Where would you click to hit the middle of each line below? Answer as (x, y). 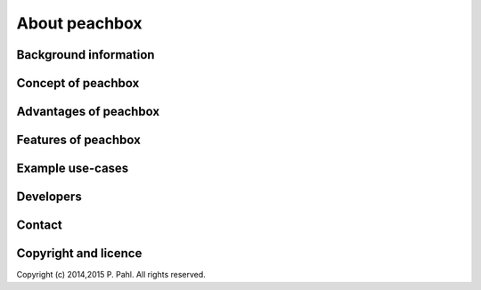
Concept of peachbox (78, 83)
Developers (49, 197)
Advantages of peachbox (88, 112)
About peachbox (79, 23)
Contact (39, 226)
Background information (86, 55)
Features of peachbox (79, 140)
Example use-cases (73, 169)
